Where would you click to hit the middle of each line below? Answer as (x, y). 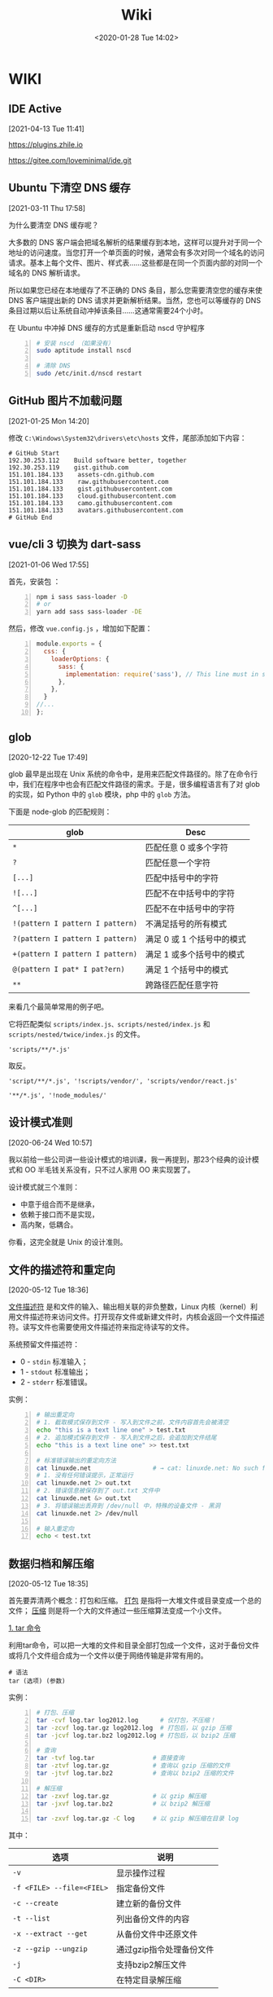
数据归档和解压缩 (51, 1563)
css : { (55, 652)
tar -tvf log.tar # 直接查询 (110, 1758)
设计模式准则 (41, 1122)
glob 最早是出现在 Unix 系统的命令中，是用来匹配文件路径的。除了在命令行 (133, 774)
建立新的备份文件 (149, 1904)
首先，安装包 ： (35, 581)
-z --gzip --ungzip (50, 1949)
